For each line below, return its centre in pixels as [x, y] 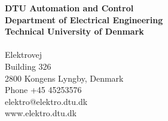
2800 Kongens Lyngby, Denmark [64, 78]
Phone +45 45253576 [43, 90]
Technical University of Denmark [74, 31]
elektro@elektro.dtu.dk [46, 101]
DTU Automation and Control [69, 8]
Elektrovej [24, 55]
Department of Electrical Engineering [84, 19]
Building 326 [28, 66]
